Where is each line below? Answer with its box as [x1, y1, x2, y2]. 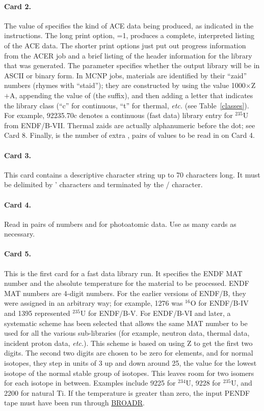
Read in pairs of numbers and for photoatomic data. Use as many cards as [4, 218, 236, 229]
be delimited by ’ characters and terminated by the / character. [4, 179, 203, 190]
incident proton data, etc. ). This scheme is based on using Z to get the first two [4, 337, 253, 348]
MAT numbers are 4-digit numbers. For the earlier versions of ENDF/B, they [4, 287, 246, 298]
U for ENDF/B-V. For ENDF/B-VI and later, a [80, 308, 231, 318]
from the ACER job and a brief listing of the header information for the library [4, 50, 252, 61]
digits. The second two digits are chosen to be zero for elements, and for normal [4, 347, 253, 358]
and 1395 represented [4, 308, 70, 318]
